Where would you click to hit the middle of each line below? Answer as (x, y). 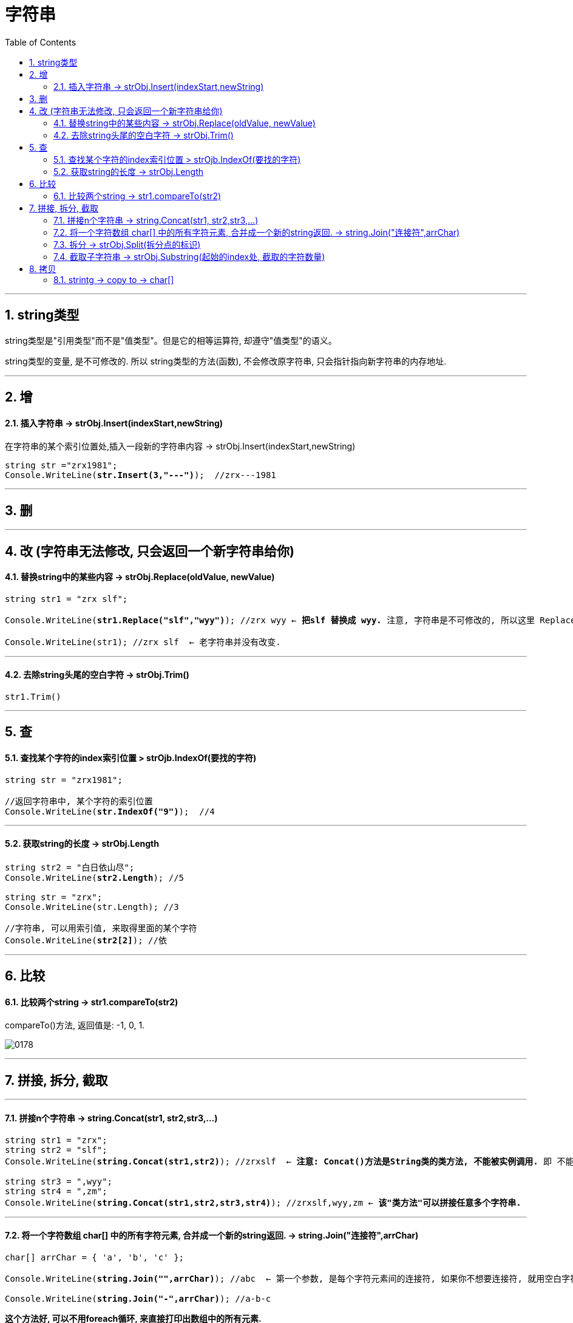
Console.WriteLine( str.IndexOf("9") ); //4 (110, 811)
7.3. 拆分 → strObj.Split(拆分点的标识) (127, 244)
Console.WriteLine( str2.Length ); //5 (95, 877)
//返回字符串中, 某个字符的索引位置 (79, 801)
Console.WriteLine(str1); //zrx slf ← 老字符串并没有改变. (143, 642)
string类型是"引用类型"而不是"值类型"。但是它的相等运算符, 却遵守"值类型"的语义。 (171, 340)
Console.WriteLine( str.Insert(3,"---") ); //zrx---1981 (141, 475)
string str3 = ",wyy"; (59, 1181)
